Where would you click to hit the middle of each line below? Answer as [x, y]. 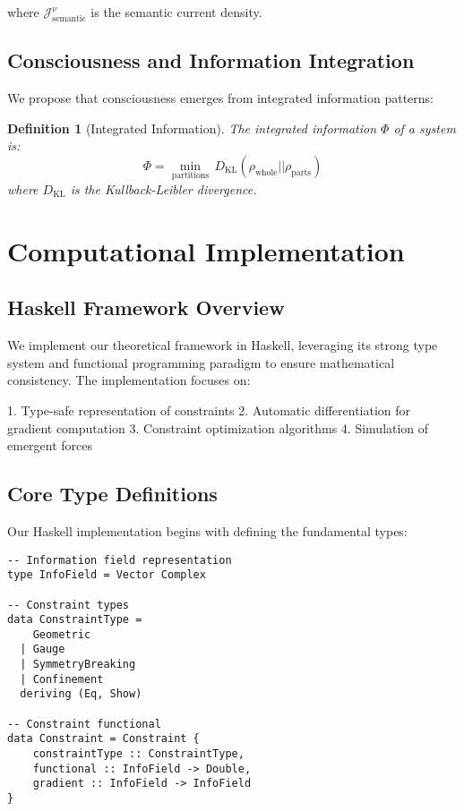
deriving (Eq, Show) [81, 694]
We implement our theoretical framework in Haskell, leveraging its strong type [223, 345]
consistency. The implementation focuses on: [129, 380]
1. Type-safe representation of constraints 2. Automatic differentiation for [209, 410]
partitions [190, 176]
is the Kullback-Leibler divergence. [163, 189]
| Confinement [62, 679]
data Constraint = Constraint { [103, 739]
